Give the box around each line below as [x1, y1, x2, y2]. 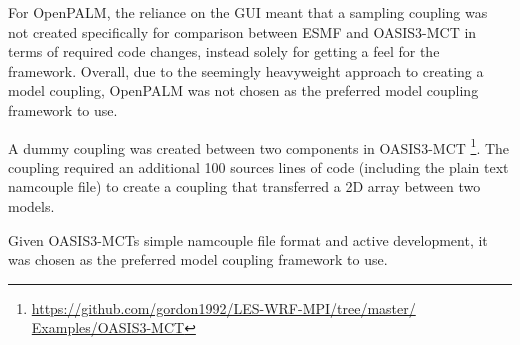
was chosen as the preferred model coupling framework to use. [8, 249, 388, 270]
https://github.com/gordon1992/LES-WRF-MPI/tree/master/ [31, 297, 416, 318]
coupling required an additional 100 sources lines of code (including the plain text [8, 156, 509, 177]
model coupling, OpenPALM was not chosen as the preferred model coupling [8, 80, 479, 101]
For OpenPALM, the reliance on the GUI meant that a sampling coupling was [8, 2, 488, 22]
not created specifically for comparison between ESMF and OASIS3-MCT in [8, 21, 477, 42]
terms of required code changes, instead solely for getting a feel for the [8, 41, 440, 62]
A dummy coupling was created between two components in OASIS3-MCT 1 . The [8, 134, 510, 158]
